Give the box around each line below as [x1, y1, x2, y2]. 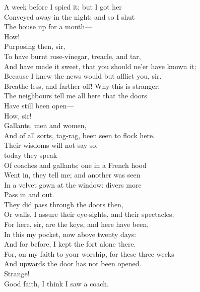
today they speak [4, 149, 57, 160]
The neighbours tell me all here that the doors [4, 90, 147, 101]
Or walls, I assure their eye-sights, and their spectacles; [4, 209, 174, 219]
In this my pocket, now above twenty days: [4, 228, 137, 239]
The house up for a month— [4, 21, 92, 32]
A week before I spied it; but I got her [4, 2, 122, 12]
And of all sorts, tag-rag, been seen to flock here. [4, 130, 155, 140]
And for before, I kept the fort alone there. [4, 239, 136, 249]
